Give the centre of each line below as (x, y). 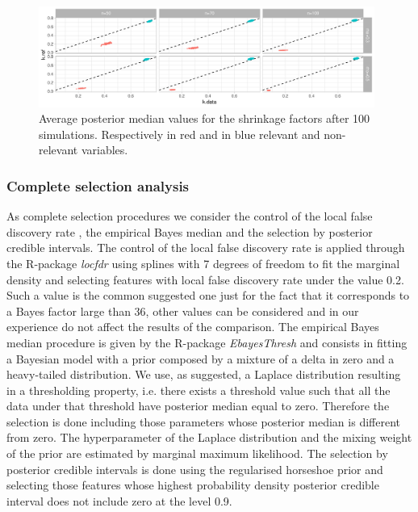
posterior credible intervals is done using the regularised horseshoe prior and (195, 469)
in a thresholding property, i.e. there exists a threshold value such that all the (199, 390)
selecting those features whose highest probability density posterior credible (193, 485)
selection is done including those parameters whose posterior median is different (203, 421)
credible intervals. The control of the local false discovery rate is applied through (206, 248)
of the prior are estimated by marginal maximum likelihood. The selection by (197, 453)
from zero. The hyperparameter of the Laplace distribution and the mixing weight (209, 437)
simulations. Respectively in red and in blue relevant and (180, 134)
